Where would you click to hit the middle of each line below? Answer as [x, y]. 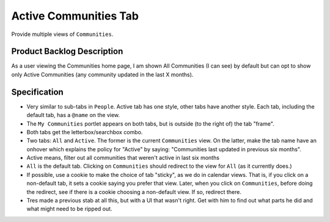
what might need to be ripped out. [69, 209]
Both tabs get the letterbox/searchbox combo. [85, 132]
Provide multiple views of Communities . [62, 34]
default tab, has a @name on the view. [73, 115]
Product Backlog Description [67, 52]
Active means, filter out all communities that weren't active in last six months [123, 158]
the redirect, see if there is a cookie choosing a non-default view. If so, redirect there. [134, 192]
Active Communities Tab [75, 16]
